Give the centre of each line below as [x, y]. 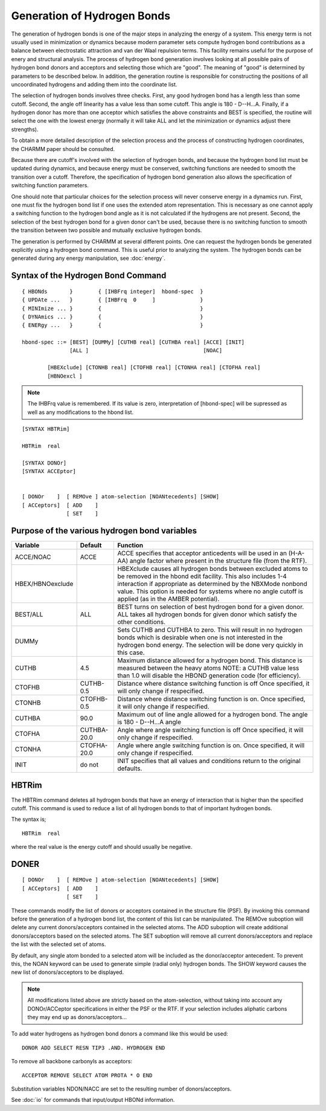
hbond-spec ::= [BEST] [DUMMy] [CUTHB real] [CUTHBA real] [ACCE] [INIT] [133, 342]
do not [89, 765]
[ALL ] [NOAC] [146, 351]
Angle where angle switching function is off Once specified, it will [210, 730]
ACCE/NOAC [33, 557]
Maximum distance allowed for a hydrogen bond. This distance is [210, 660]
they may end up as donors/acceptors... [77, 1017]
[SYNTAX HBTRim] [46, 429]
